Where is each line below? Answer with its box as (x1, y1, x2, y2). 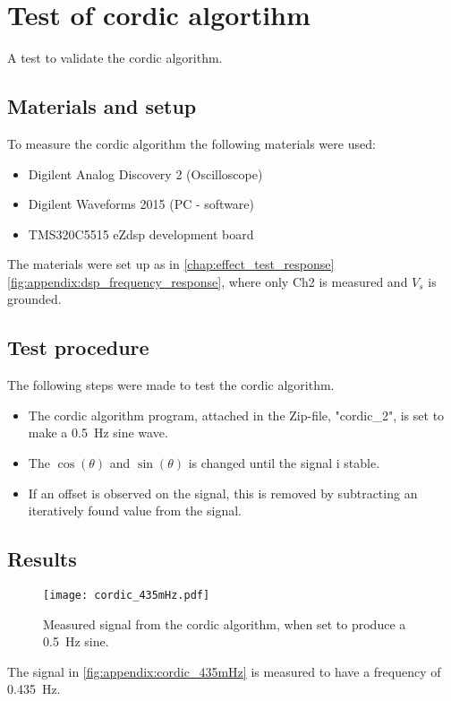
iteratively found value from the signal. (28, 501, 242, 520)
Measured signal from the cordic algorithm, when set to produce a (43, 614, 406, 633)
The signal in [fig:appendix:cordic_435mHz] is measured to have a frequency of (7, 662, 441, 680)
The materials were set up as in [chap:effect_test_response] (7, 255, 335, 273)
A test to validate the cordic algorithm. (7, 48, 223, 67)
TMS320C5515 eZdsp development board (28, 224, 254, 243)
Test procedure (7, 333, 149, 361)
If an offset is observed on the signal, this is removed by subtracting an (28, 483, 418, 502)
